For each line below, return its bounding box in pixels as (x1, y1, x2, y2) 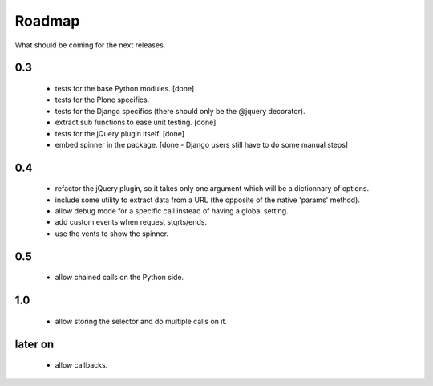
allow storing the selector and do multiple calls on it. (55, 316, 228, 326)
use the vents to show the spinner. (55, 229, 168, 238)
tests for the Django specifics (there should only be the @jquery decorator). (55, 106, 306, 116)
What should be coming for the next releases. (14, 40, 166, 50)
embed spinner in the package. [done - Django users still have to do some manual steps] (55, 140, 349, 149)
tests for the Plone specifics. (55, 95, 150, 104)
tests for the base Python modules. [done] (55, 83, 195, 93)
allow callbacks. (55, 360, 108, 370)
